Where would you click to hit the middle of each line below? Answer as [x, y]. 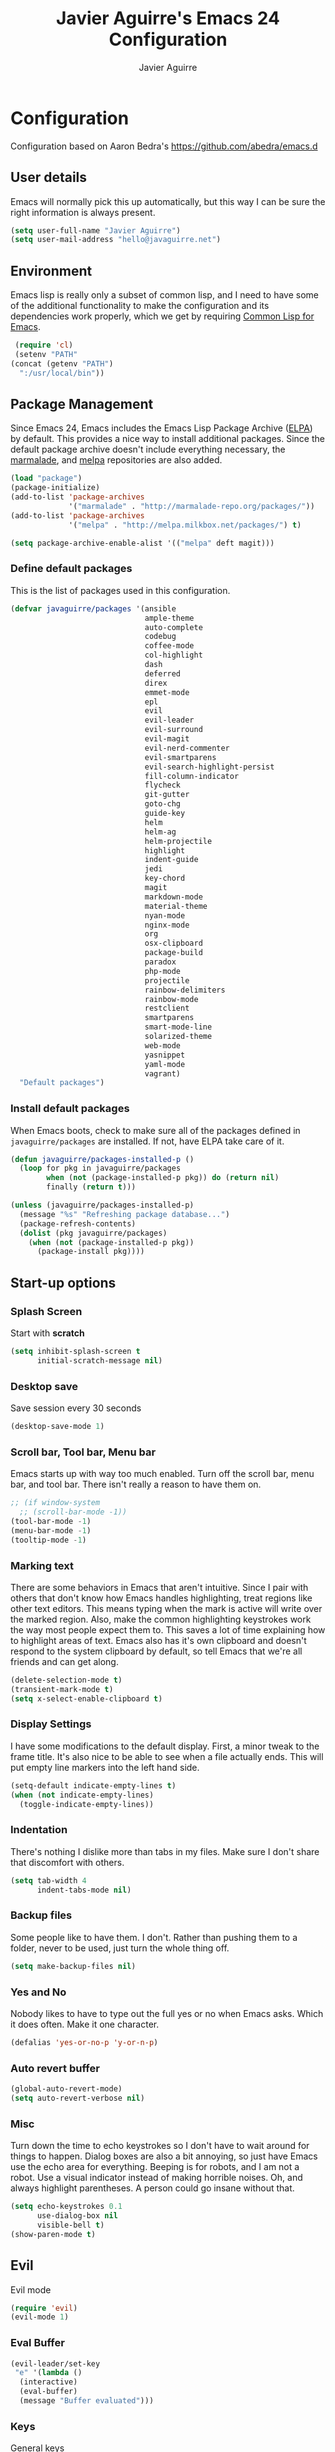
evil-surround [173, 730]
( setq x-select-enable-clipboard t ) [86, 1698]
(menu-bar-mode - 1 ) [51, 1530]
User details [49, 177]
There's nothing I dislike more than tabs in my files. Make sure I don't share [165, 1851]
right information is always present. [83, 212]
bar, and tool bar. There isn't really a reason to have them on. [136, 1484]
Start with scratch [47, 1333]
